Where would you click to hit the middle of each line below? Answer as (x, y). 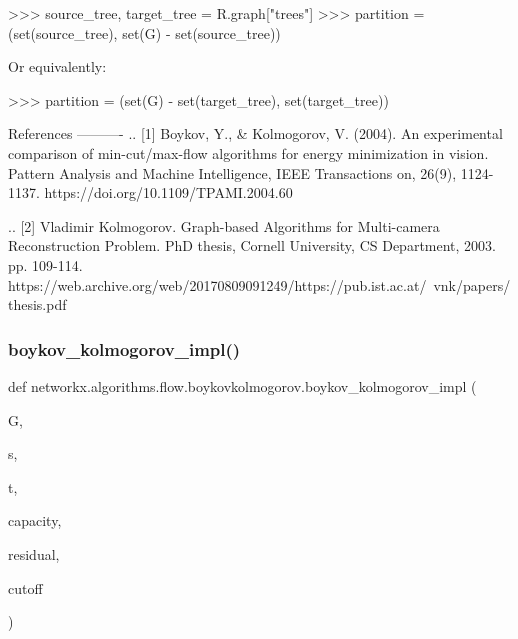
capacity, (35, 520)
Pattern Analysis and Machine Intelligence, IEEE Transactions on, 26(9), (232, 172)
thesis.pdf (37, 304)
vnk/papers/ (472, 284)
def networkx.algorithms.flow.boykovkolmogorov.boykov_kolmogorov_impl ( (242, 385)
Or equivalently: (57, 66)
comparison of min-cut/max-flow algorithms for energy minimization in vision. (248, 152)
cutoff (25, 587)
